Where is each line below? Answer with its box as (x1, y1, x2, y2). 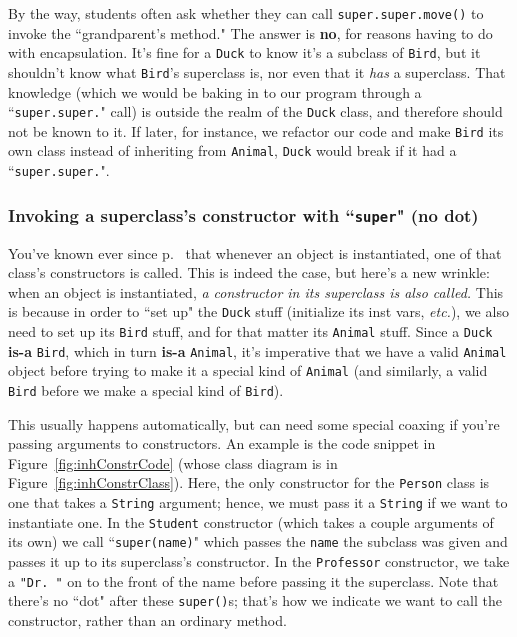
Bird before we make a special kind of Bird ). (8, 379, 284, 400)
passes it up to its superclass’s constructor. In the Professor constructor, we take (8, 551, 510, 572)
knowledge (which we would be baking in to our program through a (8, 81, 422, 102)
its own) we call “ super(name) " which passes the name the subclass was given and (8, 531, 508, 552)
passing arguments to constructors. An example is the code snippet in (8, 433, 436, 454)
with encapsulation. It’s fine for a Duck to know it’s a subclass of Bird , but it (8, 42, 481, 63)
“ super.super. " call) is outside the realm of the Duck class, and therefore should (8, 101, 503, 122)
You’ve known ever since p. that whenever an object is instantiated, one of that (8, 242, 502, 263)
